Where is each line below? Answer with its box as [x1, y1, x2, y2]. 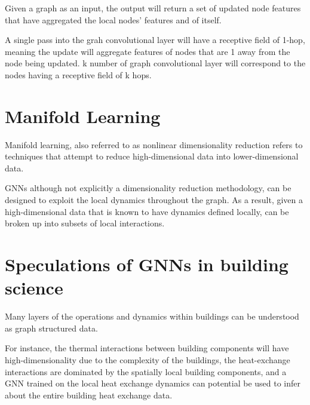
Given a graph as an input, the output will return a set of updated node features [5, 2, 301, 14]
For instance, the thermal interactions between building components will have [5, 342, 289, 354]
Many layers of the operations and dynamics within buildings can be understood [5, 310, 299, 323]
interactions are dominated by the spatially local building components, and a [5, 365, 287, 378]
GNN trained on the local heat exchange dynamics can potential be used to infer [5, 377, 300, 389]
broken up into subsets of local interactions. [5, 217, 165, 229]
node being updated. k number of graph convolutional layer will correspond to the [5, 57, 306, 69]
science [5, 275, 63, 300]
